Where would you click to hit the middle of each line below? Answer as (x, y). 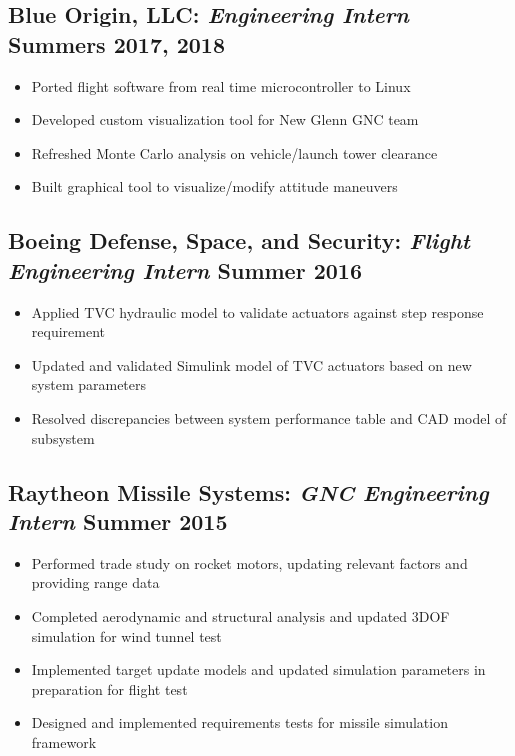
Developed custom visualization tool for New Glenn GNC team (225, 119)
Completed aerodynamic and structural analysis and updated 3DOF (240, 615)
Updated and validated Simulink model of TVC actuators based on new (251, 364)
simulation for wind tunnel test (126, 635)
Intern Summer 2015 (118, 520)
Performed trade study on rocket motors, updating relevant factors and (249, 562)
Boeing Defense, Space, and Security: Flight (239, 240)
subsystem (63, 437)
